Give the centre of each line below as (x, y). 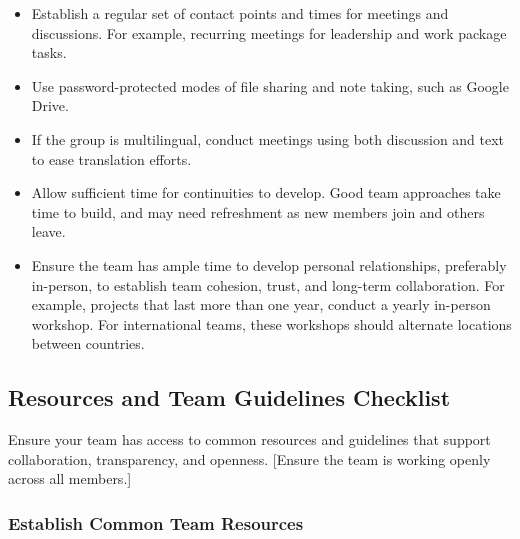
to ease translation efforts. (111, 158)
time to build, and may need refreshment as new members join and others (258, 211)
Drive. (50, 105)
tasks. (49, 52)
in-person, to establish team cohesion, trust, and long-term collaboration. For (268, 284)
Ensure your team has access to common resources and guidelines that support (249, 439)
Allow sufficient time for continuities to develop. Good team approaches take (266, 192)
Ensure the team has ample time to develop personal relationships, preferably (269, 264)
